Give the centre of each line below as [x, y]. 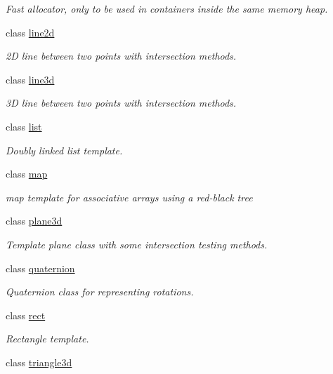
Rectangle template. [47, 339]
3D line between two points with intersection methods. [121, 103]
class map [27, 174]
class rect [26, 315]
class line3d [30, 79]
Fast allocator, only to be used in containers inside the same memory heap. [167, 8]
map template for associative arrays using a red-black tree [129, 197]
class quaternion [40, 268]
